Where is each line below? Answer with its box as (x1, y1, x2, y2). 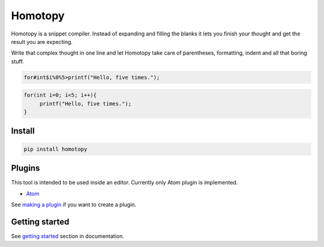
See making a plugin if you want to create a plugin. (11, 201, 137, 208)
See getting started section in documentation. (11, 232, 124, 240)
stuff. (11, 58, 24, 65)
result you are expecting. (11, 38, 73, 45)
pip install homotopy (23, 145, 88, 153)
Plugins (11, 163, 40, 174)
